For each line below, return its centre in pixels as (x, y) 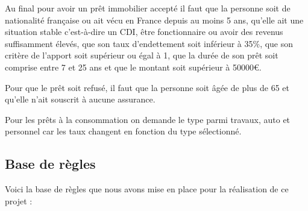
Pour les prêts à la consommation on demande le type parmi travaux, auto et (148, 119)
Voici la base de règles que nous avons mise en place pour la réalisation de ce (147, 189)
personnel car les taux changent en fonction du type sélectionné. (123, 131)
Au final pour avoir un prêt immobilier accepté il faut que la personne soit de (148, 8)
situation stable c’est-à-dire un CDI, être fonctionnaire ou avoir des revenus (144, 32)
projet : (19, 200)
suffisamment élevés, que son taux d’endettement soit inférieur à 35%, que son (149, 43)
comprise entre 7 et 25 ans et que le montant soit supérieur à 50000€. (133, 67)
